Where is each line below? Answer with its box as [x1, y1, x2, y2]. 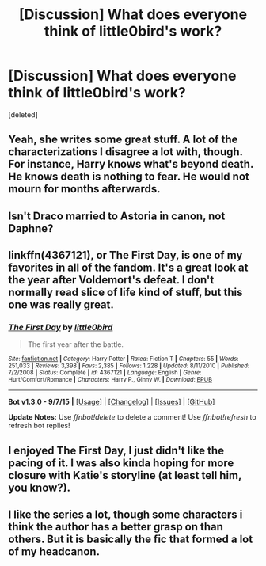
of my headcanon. [8, 545, 101, 559]
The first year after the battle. [27, 340, 124, 349]
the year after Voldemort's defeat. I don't [8, 273, 215, 287]
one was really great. [8, 298, 115, 312]
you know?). [8, 481, 71, 494]
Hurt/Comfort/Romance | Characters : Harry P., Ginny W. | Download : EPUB [8, 376, 212, 384]
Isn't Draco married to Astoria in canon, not [8, 209, 226, 222]
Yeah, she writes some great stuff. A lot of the [8, 133, 238, 146]
